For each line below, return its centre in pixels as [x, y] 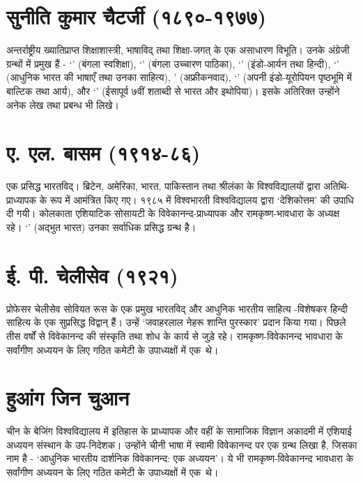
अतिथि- [337, 186]
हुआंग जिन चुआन [68, 397]
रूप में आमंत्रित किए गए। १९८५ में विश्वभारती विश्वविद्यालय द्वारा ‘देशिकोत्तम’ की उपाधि [202, 199]
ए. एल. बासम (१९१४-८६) [103, 153]
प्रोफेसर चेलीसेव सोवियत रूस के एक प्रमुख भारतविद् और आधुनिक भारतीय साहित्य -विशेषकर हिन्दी [177, 308]
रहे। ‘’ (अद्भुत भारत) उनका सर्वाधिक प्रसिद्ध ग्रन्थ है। [101, 227]
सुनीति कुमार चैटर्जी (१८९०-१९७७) [137, 16]
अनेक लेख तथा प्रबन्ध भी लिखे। [63, 104]
